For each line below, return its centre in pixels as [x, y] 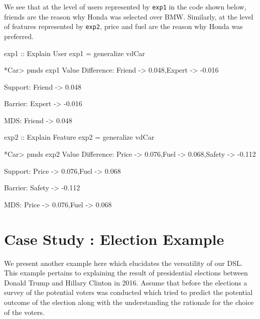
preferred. [19, 36]
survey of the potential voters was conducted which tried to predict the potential [128, 292]
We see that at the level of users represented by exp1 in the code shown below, [125, 7]
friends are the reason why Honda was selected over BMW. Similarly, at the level [129, 16]
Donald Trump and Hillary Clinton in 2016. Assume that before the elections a [126, 282]
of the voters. [24, 312]
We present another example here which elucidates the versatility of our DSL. [123, 263]
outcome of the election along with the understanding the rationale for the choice [129, 302]
